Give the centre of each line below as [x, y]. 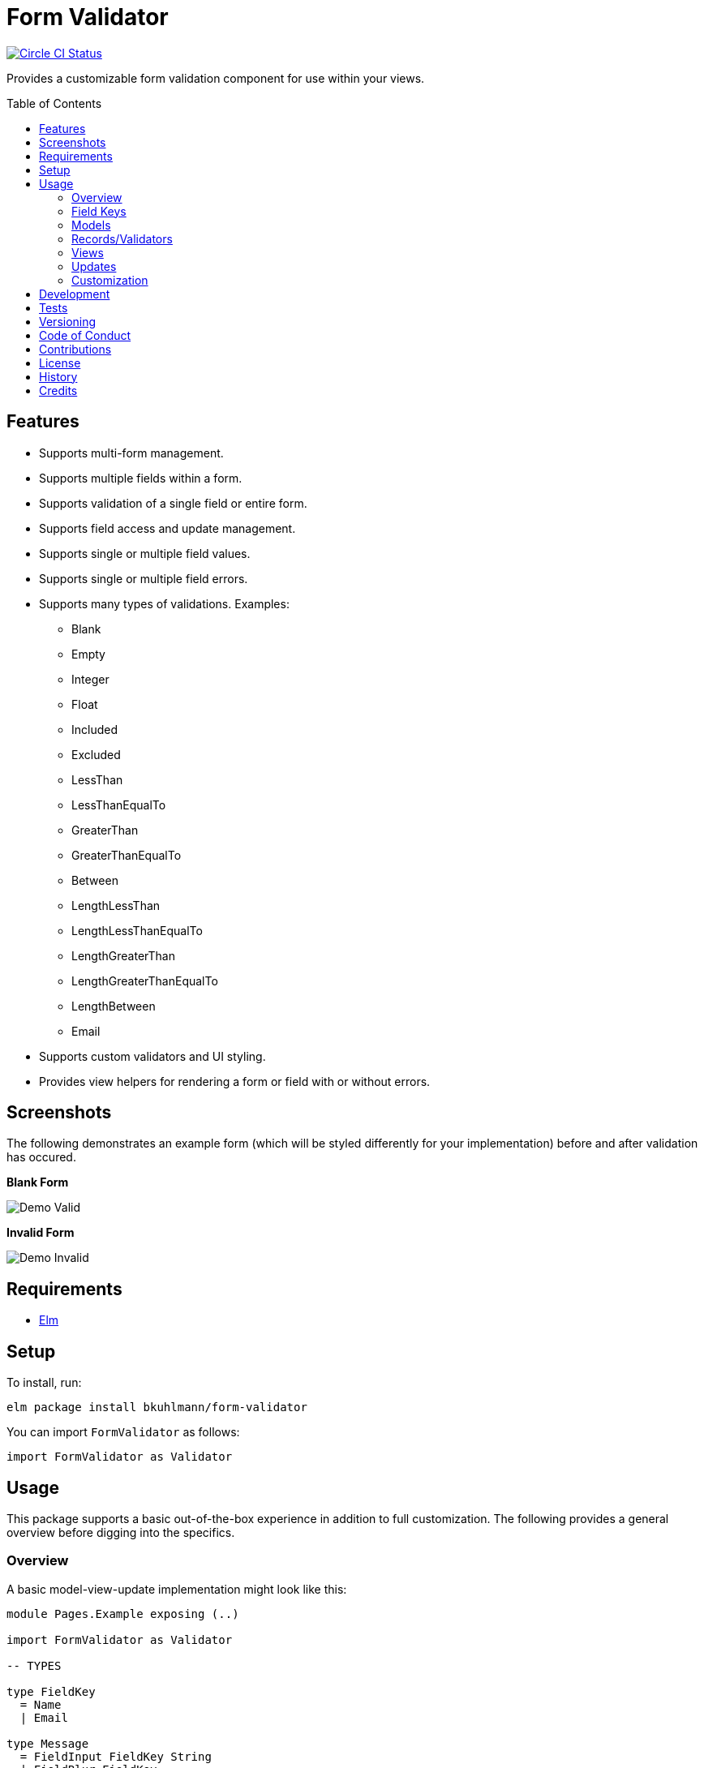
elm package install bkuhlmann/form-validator [157, 1408]
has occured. [41, 1157]
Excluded [96, 754]
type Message [48, 1743]
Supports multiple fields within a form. [141, 478]
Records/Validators [122, 238]
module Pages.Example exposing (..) [123, 1614]
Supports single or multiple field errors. [144, 578]
